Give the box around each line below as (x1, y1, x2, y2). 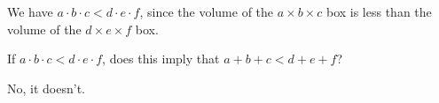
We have (7, 3, 53, 20)
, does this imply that (102, 49, 220, 68)
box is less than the (325, 3, 432, 20)
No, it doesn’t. (7, 78, 85, 97)
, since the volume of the (139, 3, 274, 20)
